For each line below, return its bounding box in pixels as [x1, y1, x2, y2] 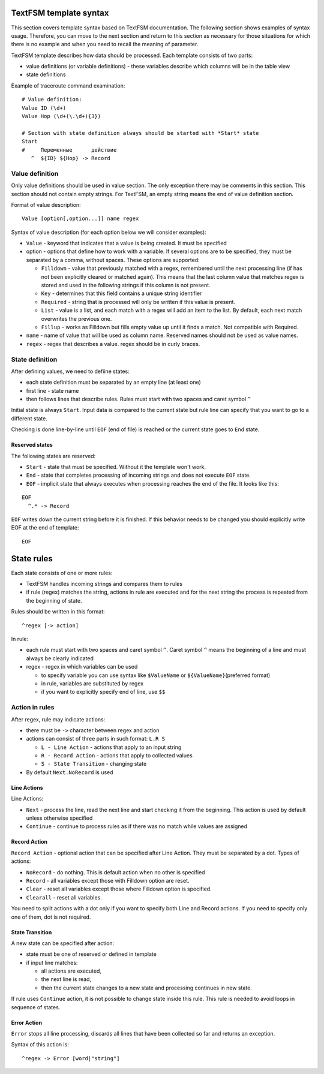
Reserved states [11, 441, 53, 449]
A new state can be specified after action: [11, 939, 115, 947]
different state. [11, 414, 48, 422]
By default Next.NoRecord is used [26, 768, 113, 776]
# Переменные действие [22, 146, 117, 153]
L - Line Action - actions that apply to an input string [41, 744, 182, 751]
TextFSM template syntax [11, 8, 109, 18]
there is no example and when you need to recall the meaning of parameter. [11, 41, 199, 48]
